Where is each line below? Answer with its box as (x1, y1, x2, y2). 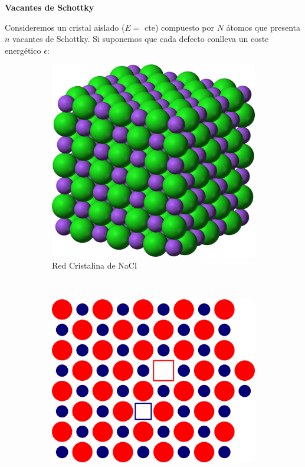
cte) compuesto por (145, 21, 214, 33)
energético (5, 44, 41, 56)
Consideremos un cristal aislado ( (5, 21, 125, 33)
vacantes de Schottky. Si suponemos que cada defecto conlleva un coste (12, 32, 269, 45)
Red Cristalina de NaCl (52, 259, 137, 272)
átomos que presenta (226, 21, 300, 33)
